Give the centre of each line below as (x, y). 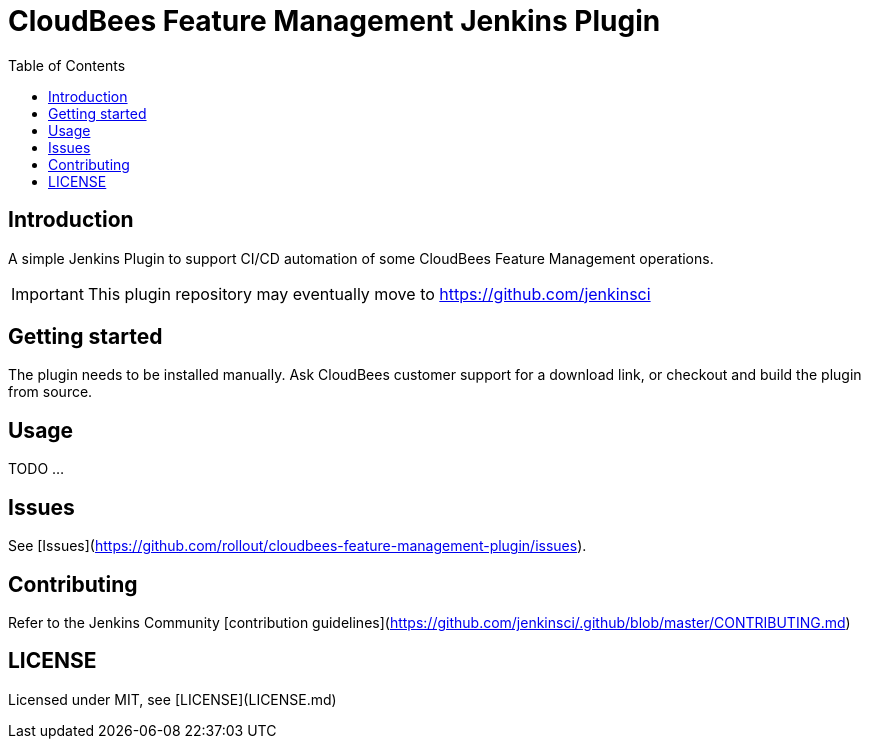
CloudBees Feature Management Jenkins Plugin (334, 21)
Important (47, 293)
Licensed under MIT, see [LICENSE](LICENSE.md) (172, 699)
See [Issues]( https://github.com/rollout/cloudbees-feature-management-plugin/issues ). (297, 546)
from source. (50, 392)
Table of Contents (67, 65)
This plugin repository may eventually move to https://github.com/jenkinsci (369, 293)
